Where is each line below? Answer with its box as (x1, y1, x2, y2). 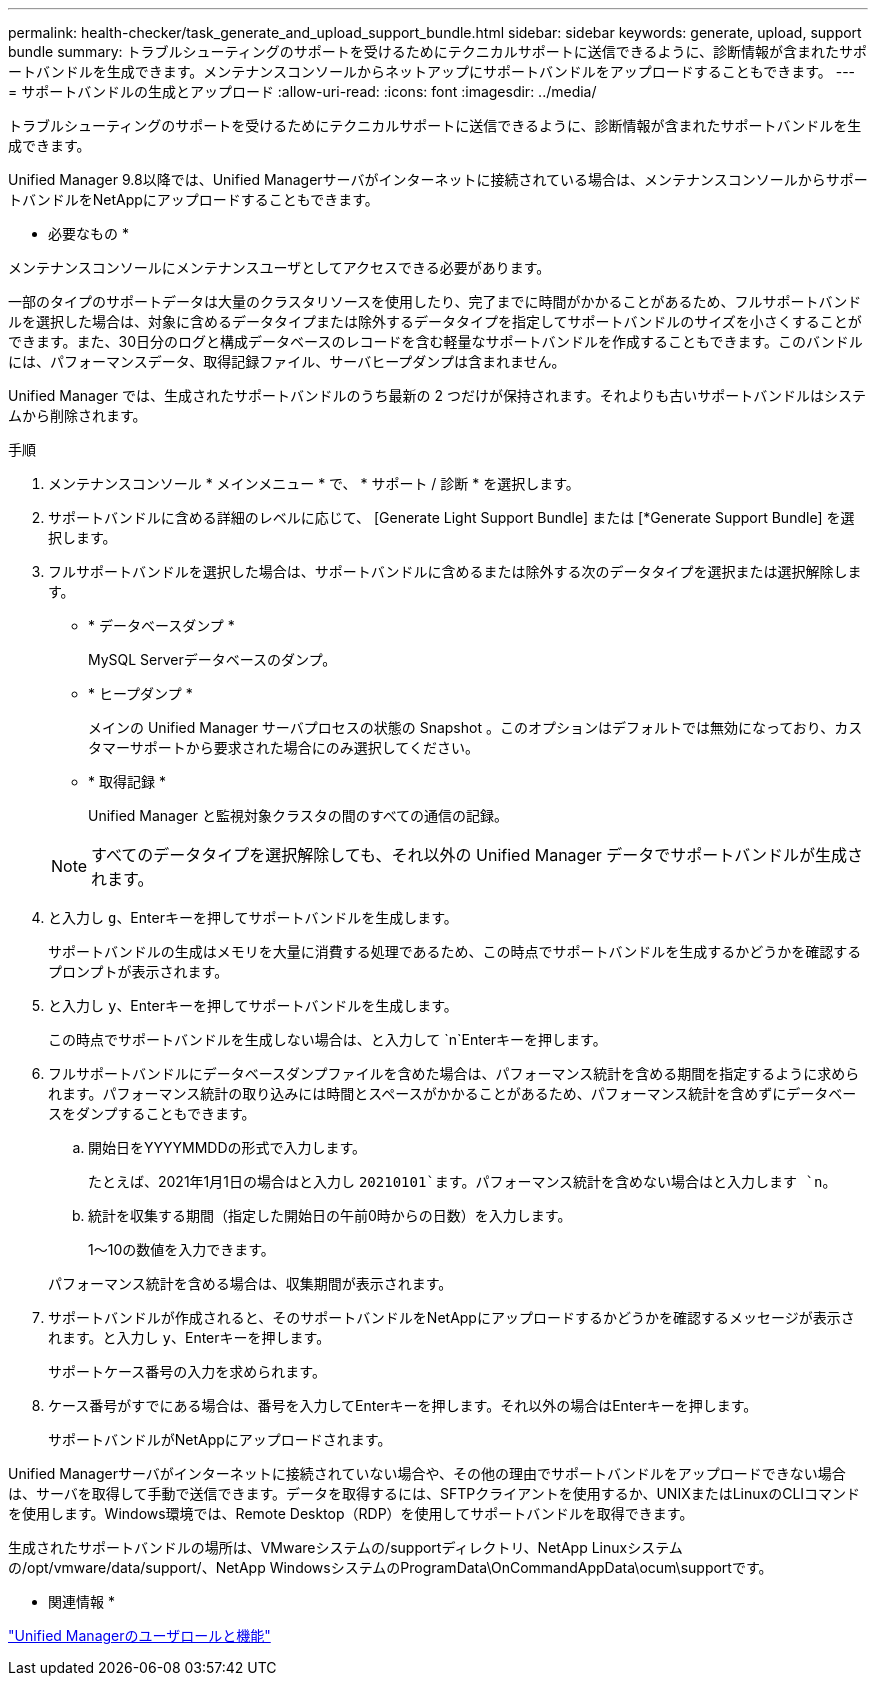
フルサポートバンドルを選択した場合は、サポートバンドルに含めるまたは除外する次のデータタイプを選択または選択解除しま (48, 563, 862, 580)
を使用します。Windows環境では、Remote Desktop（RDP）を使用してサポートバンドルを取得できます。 (8, 1505, 694, 1522)
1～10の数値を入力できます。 (88, 1241, 275, 1258)
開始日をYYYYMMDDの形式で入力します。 (88, 1139, 367, 1156)
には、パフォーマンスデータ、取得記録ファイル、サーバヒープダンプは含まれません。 (8, 353, 566, 370)
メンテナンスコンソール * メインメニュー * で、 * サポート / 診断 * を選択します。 (48, 475, 580, 492)
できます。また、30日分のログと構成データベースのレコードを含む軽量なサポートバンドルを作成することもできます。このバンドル (8, 333, 863, 350)
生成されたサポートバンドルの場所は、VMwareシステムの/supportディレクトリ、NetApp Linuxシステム (8, 1539, 683, 1556)
